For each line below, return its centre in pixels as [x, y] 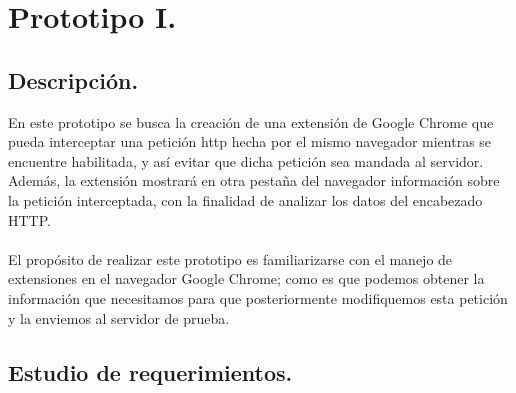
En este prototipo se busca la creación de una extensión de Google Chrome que [251, 121]
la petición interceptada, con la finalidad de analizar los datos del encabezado [245, 199]
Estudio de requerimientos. [150, 371]
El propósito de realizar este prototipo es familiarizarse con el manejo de [230, 258]
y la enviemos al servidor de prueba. [119, 317]
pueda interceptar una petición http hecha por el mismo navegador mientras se [250, 141]
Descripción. [73, 79]
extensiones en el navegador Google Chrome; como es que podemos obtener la [246, 278]
